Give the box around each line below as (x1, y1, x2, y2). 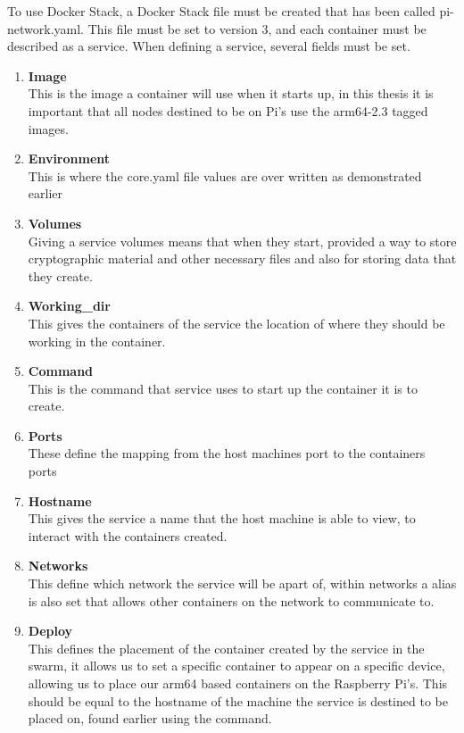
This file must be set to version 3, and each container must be (87, 19, 427, 37)
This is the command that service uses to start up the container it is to (28, 379, 418, 397)
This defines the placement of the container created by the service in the (28, 638, 425, 657)
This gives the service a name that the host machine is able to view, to (28, 509, 416, 528)
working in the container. (28, 331, 166, 350)
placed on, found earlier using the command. (28, 709, 272, 728)
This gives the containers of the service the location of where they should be (28, 313, 445, 332)
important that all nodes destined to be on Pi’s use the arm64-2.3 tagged (28, 101, 428, 120)
